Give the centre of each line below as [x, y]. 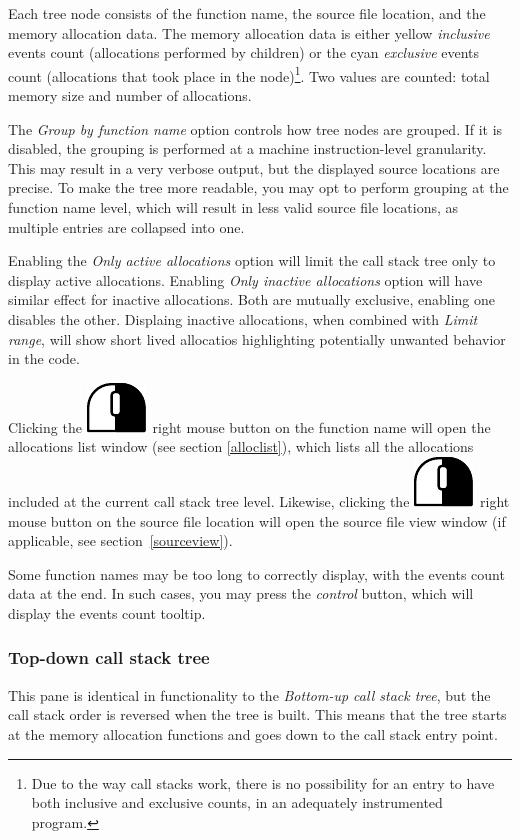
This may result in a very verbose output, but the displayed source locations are [254, 167]
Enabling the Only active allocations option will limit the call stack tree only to [252, 260]
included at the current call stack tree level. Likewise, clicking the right [259, 500]
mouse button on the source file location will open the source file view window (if [257, 520]
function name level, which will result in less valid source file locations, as [233, 207]
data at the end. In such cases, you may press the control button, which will [241, 593]
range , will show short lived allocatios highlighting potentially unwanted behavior [257, 338]
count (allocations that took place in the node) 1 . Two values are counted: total [249, 74]
